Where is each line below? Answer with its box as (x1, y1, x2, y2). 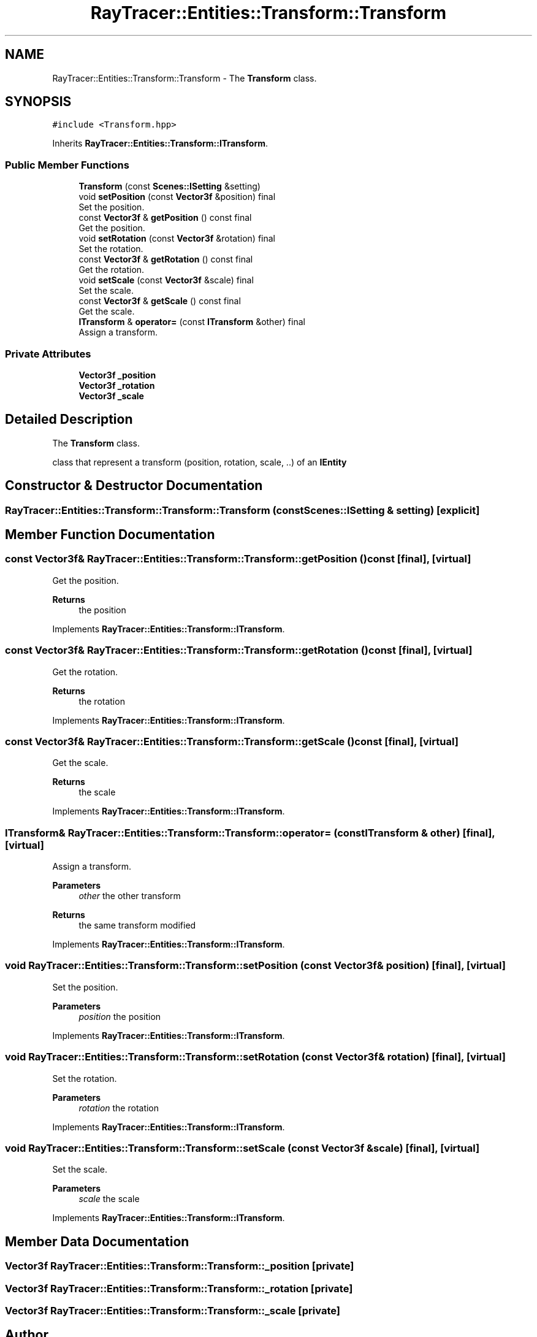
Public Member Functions (5, 158, 129, 171)
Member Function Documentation (5, 527, 215, 543)
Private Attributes (5, 347, 91, 360)
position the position (78, 1011, 161, 1022)
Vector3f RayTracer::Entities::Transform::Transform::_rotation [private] (5, 1282, 353, 1295)
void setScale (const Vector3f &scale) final (78, 275, 254, 286)
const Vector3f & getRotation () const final (78, 254, 253, 265)
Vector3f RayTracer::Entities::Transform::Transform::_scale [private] (5, 1304, 340, 1317)
